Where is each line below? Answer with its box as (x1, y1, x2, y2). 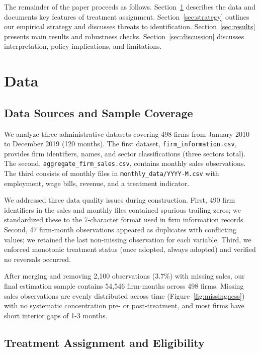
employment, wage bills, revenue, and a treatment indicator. (4, 178, 190, 188)
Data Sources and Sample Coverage (4, 105, 193, 120)
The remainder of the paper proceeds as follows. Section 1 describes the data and (4, 2, 255, 12)
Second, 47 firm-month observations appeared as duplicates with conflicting (4, 224, 237, 235)
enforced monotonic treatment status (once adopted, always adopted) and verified (4, 244, 256, 254)
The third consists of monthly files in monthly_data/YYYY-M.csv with (4, 168, 219, 179)
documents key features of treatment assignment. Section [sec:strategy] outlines (4, 11, 249, 22)
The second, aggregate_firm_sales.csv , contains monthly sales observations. (4, 158, 246, 168)
